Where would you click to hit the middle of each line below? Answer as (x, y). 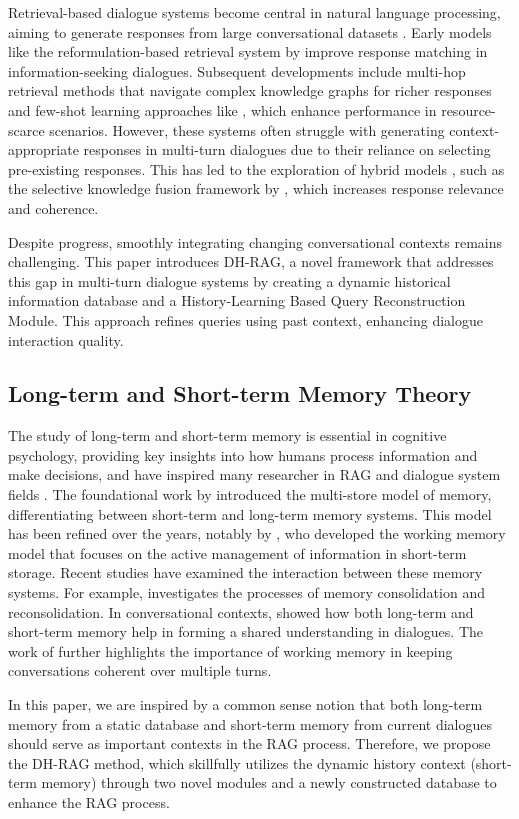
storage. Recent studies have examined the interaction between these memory (245, 572)
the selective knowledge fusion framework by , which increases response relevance (256, 188)
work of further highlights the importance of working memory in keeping (230, 650)
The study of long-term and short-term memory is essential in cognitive (227, 435)
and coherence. (53, 207)
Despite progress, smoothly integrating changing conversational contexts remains (255, 241)
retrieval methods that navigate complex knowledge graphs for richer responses (250, 90)
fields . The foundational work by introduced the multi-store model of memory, (250, 494)
